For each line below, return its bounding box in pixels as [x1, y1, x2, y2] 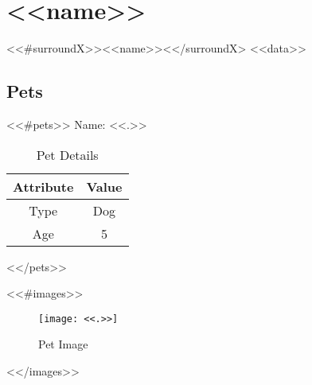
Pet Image [38, 336, 88, 352]
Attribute [13, 177, 74, 196]
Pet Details [36, 145, 99, 164]
